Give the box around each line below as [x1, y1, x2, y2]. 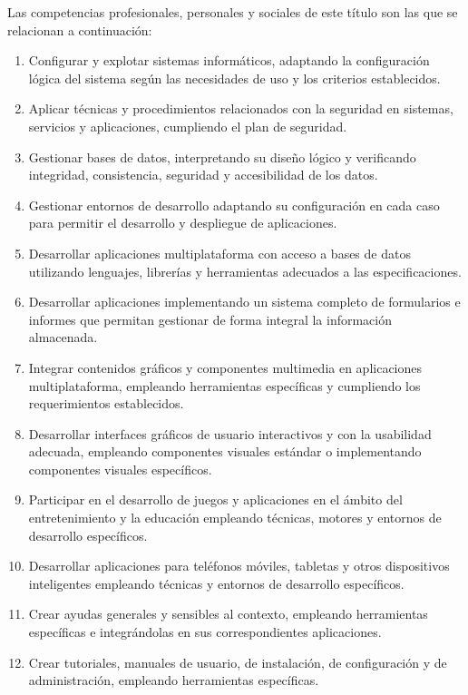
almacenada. [28, 328, 98, 347]
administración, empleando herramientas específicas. [28, 671, 319, 690]
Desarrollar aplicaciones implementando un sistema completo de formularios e [28, 292, 461, 311]
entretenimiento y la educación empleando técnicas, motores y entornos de [28, 508, 442, 527]
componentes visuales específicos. [28, 459, 212, 478]
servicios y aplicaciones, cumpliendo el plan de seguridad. [28, 116, 347, 135]
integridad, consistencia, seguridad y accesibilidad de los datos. [28, 165, 378, 184]
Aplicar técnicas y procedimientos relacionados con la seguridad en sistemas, [28, 99, 453, 118]
